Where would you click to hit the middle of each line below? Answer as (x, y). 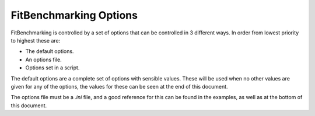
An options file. (43, 59)
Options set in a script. (52, 68)
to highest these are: (36, 40)
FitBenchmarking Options (74, 15)
